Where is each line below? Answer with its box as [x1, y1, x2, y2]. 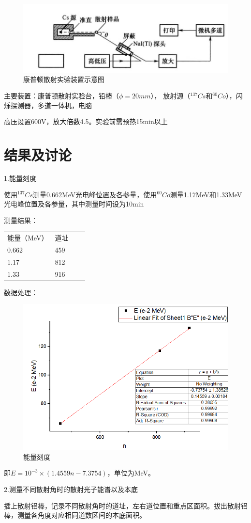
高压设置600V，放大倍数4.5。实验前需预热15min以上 [4, 116, 168, 127]
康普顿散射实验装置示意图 [23, 74, 104, 84]
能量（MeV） [7, 233, 48, 243]
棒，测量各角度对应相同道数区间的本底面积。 [4, 510, 146, 520]
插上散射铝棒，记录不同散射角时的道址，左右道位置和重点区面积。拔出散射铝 [4, 500, 248, 510]
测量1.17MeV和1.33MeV [170, 189, 242, 199]
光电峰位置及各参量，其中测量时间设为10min [4, 199, 144, 209]
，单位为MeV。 [107, 468, 155, 478]
